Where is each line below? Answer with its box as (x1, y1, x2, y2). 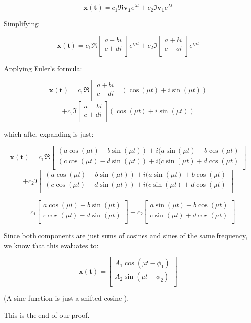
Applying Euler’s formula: (4, 63, 82, 73)
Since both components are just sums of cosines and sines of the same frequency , (4, 230, 248, 241)
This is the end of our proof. (4, 310, 90, 320)
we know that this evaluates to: (4, 240, 99, 250)
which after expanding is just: (4, 129, 94, 139)
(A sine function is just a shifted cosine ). (4, 293, 129, 303)
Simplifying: (4, 18, 40, 29)
